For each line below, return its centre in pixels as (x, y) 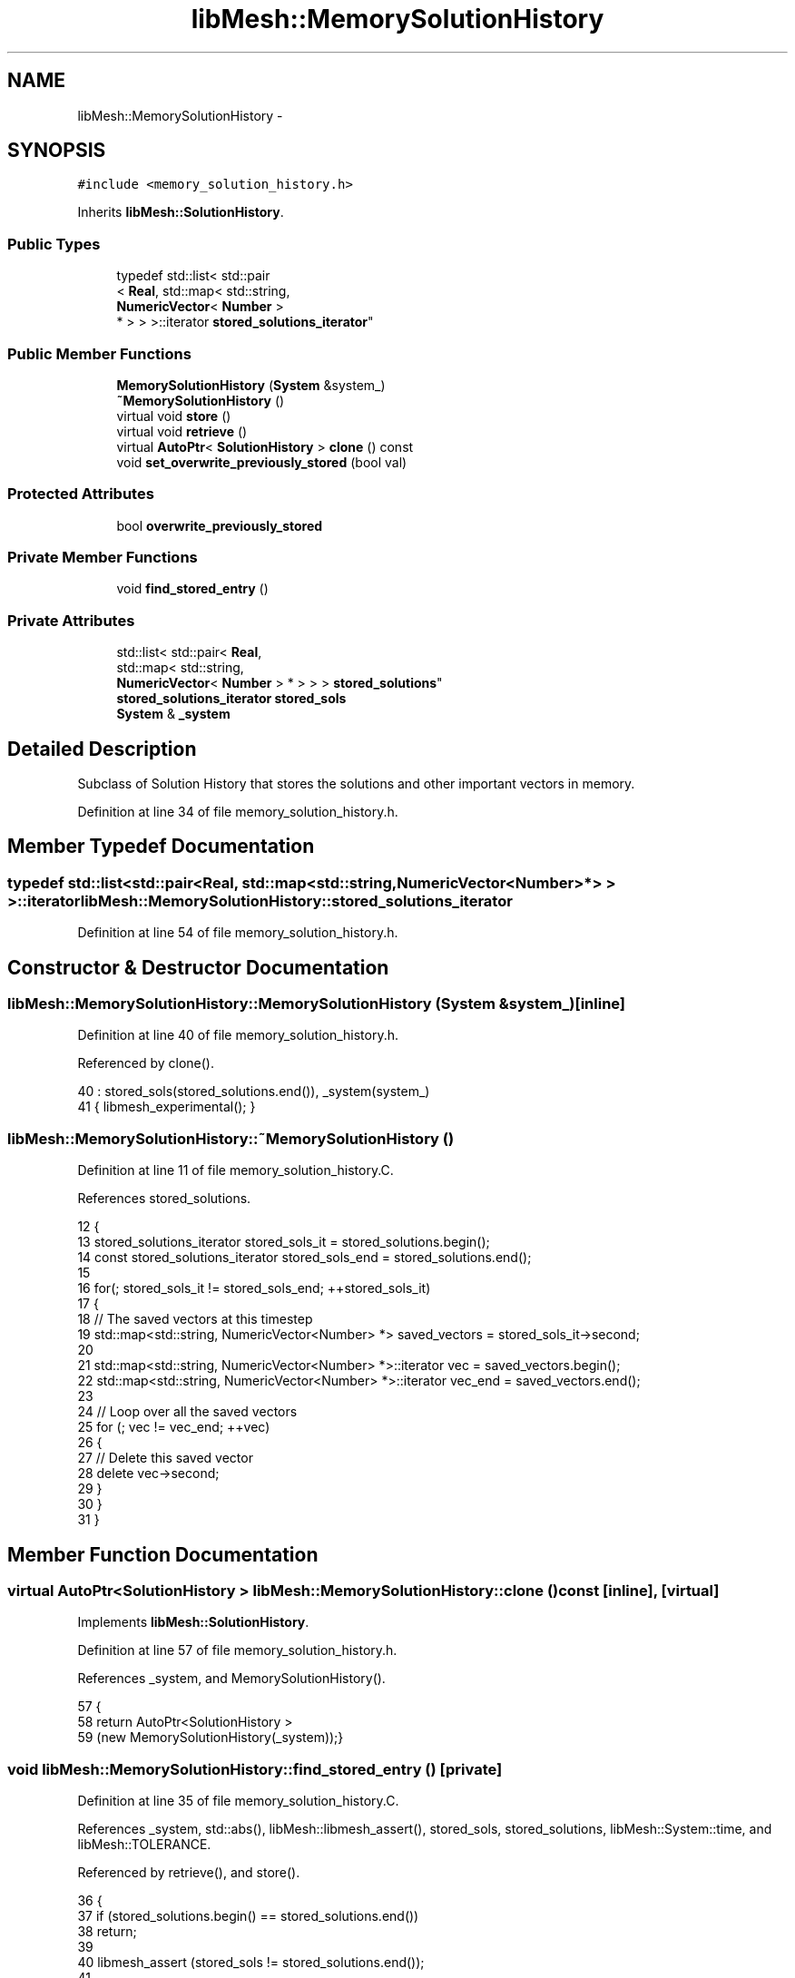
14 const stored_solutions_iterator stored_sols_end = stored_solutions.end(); (304, 1258)
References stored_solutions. (164, 1199)
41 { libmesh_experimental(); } (167, 1107)
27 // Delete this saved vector (165, 1458)
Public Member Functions (99, 353)
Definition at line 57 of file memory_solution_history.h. (237, 1650)
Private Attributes (71, 620)
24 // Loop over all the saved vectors (187, 1412)
